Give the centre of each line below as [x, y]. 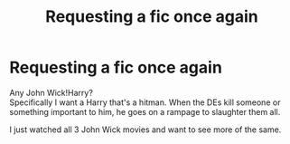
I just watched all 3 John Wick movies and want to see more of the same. [145, 130]
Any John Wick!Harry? [51, 92]
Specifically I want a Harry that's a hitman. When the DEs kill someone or [145, 102]
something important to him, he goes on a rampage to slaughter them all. [145, 111]
